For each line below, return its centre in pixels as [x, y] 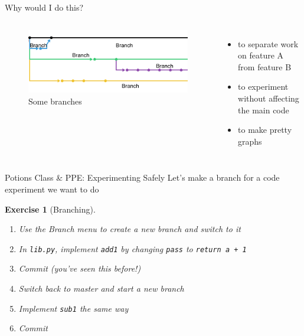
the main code [264, 110]
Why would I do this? [44, 7]
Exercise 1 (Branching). [50, 209]
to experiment [263, 87]
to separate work [268, 43]
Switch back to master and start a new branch [101, 288]
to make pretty [265, 130]
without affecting [269, 98]
